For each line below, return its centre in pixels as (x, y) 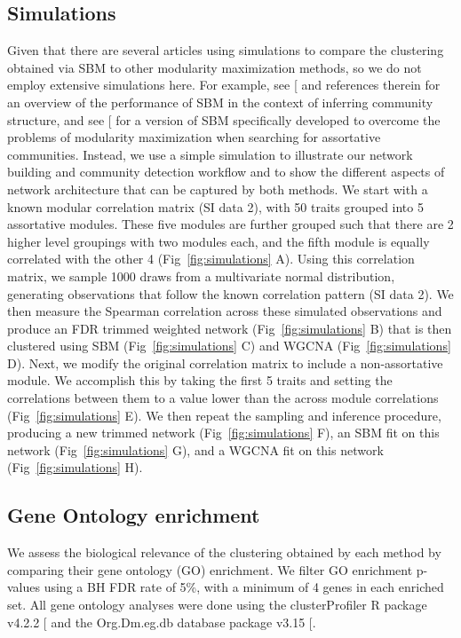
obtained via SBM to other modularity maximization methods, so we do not (215, 67)
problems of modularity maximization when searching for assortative (194, 137)
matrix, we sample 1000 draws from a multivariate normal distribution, (201, 276)
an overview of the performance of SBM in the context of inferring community (220, 102)
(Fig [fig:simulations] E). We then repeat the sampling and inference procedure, (224, 415)
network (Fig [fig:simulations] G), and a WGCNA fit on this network (195, 449)
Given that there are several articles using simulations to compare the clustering (226, 50)
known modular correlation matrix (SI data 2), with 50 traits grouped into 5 (215, 206)
